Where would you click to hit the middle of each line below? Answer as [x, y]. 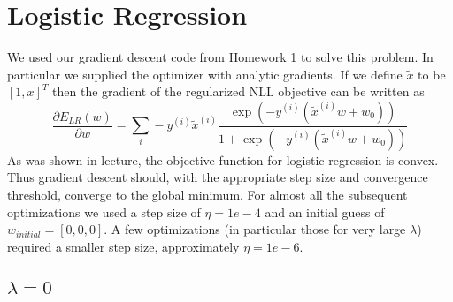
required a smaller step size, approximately [123, 246]
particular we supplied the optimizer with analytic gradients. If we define [205, 74]
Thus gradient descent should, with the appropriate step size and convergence [218, 177]
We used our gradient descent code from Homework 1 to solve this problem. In [220, 57]
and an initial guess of [325, 211]
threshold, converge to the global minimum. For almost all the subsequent [207, 194]
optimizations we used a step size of [104, 211]
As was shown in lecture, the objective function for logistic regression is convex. [223, 159]
